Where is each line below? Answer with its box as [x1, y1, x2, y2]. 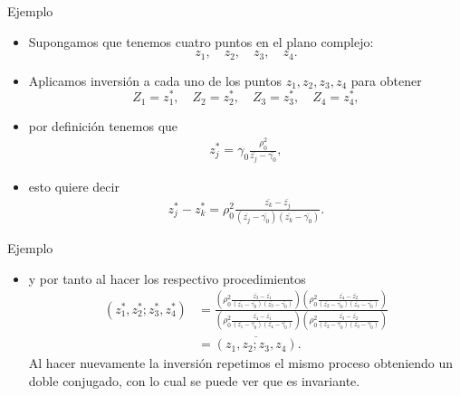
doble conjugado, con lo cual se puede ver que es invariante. [28, 371, 360, 390]
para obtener [350, 71, 422, 90]
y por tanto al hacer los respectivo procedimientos [28, 269, 306, 288]
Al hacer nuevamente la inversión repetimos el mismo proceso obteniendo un [28, 354, 454, 372]
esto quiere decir [28, 176, 120, 195]
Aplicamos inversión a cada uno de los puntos [28, 71, 282, 90]
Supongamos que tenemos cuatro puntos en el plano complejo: [28, 32, 374, 51]
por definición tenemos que [28, 116, 178, 135]
